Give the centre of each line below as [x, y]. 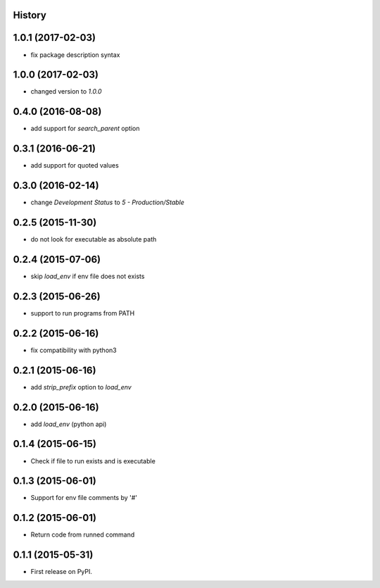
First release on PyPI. [62, 572]
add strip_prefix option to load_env [81, 387]
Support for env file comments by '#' [84, 498]
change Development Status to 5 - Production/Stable [107, 202]
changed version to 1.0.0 [66, 92]
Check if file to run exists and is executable [93, 461]
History [30, 15]
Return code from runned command [83, 534]
